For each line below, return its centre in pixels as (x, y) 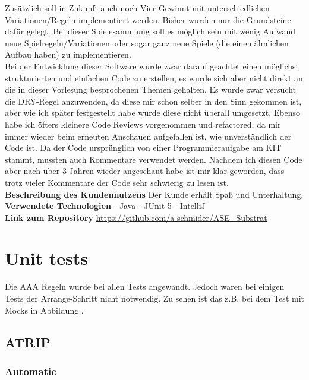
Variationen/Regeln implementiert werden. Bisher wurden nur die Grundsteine (148, 19)
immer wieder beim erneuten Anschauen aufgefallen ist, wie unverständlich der (148, 136)
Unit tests (47, 258)
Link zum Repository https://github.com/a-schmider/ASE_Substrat (136, 217)
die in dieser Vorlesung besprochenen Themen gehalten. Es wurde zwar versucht (151, 89)
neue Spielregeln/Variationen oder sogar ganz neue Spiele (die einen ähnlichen (147, 42)
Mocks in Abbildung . (44, 310)
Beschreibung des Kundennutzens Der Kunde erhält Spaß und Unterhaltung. (154, 194)
